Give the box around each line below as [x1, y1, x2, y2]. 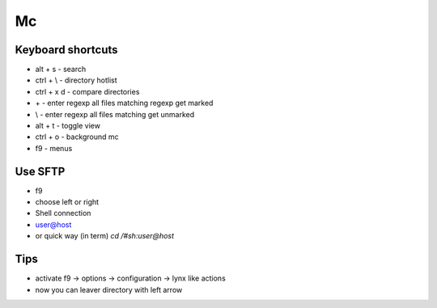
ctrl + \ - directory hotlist [35, 75, 117, 85]
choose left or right [35, 197, 100, 207]
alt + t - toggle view [35, 121, 101, 131]
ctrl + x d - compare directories [35, 86, 140, 96]
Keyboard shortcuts [15, 43, 118, 57]
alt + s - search [35, 65, 87, 74]
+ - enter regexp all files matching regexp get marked [35, 98, 214, 108]
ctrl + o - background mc [35, 132, 119, 141]
